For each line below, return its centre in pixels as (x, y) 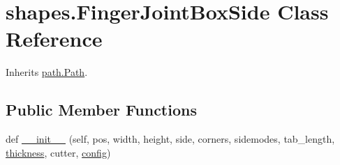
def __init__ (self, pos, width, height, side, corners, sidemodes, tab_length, (170, 139)
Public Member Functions (101, 110)
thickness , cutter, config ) (58, 152)
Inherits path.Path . (47, 72)
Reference (54, 39)
